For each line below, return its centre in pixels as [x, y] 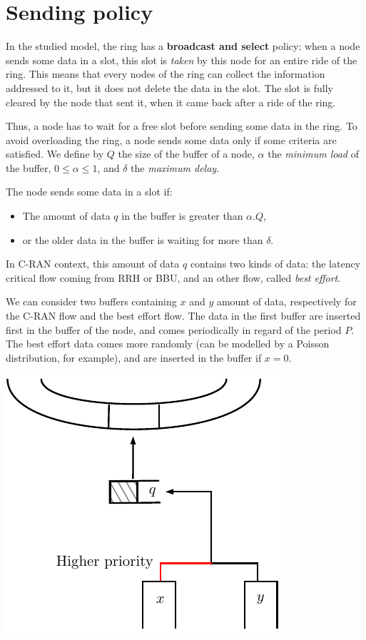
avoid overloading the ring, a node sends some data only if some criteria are [171, 139]
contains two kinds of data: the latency [275, 264]
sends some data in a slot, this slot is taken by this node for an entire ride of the [182, 60]
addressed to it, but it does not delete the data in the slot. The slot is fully [169, 87]
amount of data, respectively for [286, 301]
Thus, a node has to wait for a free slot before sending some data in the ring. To [182, 126]
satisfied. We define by [55, 154]
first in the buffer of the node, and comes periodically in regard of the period [174, 329]
